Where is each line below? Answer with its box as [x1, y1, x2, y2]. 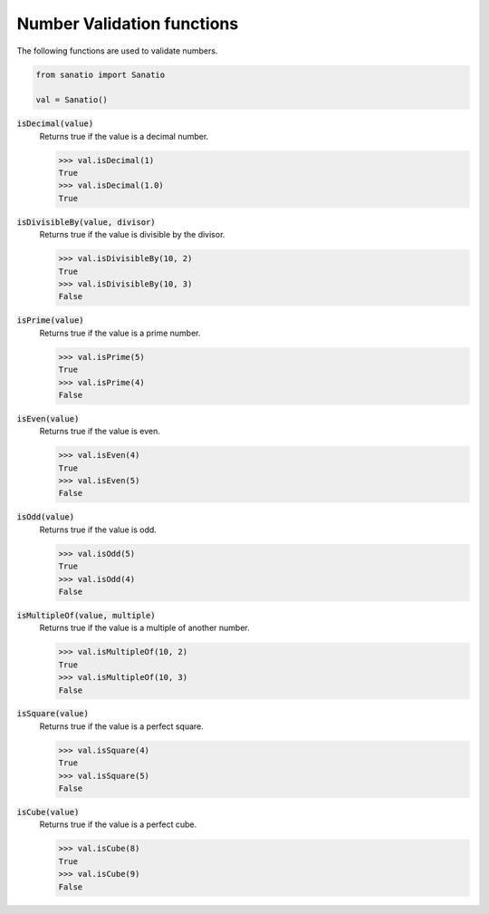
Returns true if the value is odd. [39, 524, 158, 535]
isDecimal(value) [16, 119, 94, 129]
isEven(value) [16, 413, 80, 423]
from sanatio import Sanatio [35, 69, 166, 80]
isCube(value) [16, 807, 80, 818]
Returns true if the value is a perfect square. [39, 721, 204, 732]
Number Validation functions [16, 14, 239, 34]
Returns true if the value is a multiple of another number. [39, 622, 250, 634]
